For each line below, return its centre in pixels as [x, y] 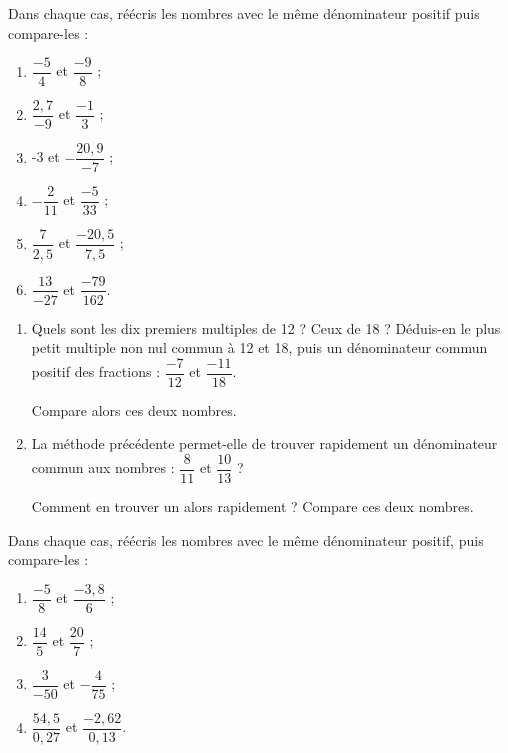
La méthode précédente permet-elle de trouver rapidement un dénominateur [264, 443]
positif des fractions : [96, 371]
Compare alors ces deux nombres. [134, 409]
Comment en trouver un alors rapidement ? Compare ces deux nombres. [252, 506]
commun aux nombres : [103, 467]
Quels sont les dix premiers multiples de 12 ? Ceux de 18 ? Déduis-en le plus [266, 327]
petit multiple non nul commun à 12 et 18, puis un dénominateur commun [259, 347]
